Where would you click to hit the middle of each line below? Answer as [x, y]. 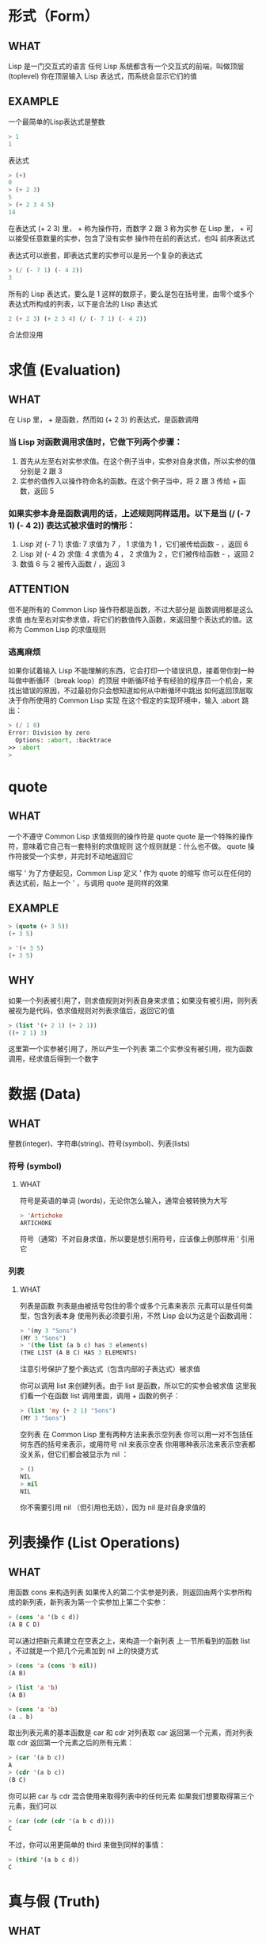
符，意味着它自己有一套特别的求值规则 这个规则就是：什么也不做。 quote [127, 846]
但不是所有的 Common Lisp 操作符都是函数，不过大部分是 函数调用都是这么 [131, 609]
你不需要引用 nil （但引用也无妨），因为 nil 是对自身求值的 [112, 1507]
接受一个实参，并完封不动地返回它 [77, 856]
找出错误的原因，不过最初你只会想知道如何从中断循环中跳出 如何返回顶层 [127, 691]
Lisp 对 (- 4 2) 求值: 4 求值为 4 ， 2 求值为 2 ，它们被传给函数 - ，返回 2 [137, 554]
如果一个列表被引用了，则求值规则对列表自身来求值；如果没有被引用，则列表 [133, 1000]
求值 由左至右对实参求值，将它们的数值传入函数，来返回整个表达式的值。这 [131, 619]
